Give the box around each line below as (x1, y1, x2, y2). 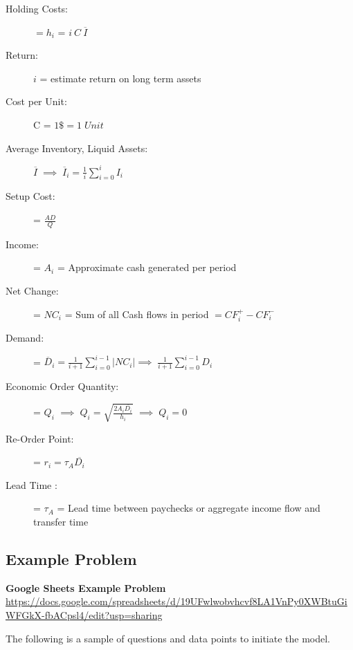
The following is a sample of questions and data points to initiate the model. (6, 631, 330, 645)
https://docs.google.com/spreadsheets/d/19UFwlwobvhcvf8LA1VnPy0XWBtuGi (6, 594, 347, 609)
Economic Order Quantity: (6, 379, 119, 393)
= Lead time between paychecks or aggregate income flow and (57, 501, 320, 515)
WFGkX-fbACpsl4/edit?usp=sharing (6, 607, 163, 622)
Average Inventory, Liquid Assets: (6, 140, 148, 155)
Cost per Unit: (6, 94, 67, 109)
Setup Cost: (6, 189, 55, 203)
